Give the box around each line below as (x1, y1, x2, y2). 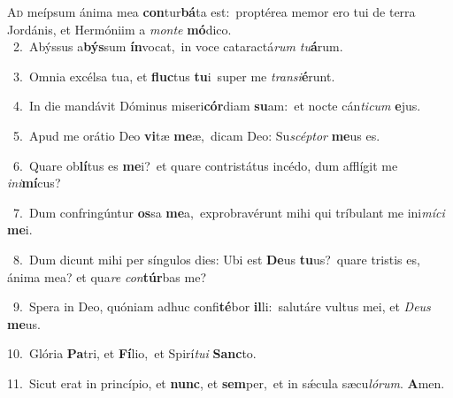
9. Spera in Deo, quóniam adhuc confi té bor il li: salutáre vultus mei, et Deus (12, 297, 431, 316)
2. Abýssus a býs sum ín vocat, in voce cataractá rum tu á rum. (12, 37, 343, 56)
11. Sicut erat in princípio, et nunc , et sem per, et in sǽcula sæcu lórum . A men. (7, 373, 445, 392)
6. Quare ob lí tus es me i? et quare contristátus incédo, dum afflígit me (12, 156, 398, 174)
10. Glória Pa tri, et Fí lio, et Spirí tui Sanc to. (7, 344, 257, 363)
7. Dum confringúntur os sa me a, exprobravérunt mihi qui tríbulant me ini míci (12, 203, 445, 221)
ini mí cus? (7, 173, 61, 192)
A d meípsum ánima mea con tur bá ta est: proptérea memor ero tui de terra (7, 3, 416, 20)
